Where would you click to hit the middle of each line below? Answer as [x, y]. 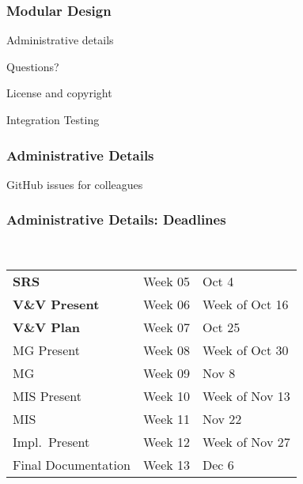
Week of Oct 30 [246, 350]
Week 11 [167, 419]
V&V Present [56, 304]
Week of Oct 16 [246, 304]
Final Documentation [72, 465]
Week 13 [167, 465]
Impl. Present [51, 442]
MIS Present [47, 396]
